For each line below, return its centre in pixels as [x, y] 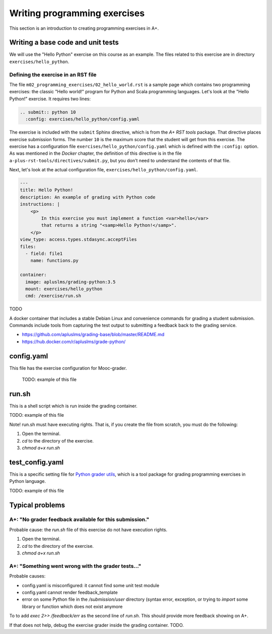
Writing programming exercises [77, 13]
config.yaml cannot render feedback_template [70, 592]
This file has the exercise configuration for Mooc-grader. [68, 368]
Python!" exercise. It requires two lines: [50, 99]
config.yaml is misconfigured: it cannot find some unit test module [91, 585]
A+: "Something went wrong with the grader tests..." [75, 566]
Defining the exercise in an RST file [53, 75]
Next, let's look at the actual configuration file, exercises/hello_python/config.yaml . [104, 170]
